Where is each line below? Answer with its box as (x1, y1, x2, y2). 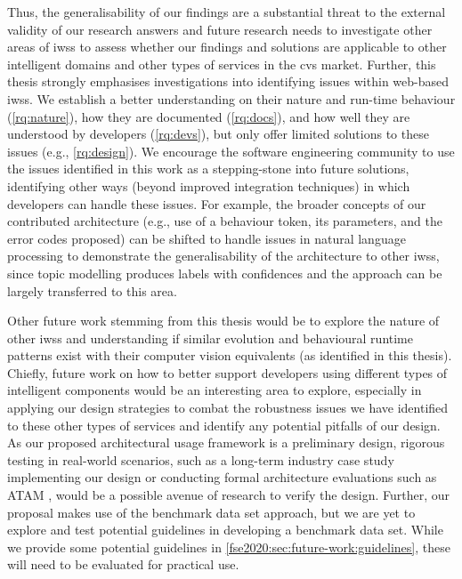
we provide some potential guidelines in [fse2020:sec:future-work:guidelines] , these (7, 537, 450, 556)
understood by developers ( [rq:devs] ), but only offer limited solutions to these (7, 125, 429, 143)
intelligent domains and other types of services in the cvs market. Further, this (7, 54, 436, 73)
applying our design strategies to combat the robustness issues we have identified (7, 398, 449, 417)
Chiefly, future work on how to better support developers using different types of (7, 363, 448, 382)
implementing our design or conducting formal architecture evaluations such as (7, 468, 437, 487)
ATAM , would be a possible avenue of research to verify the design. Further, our (7, 486, 450, 504)
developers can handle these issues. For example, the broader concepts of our (7, 194, 426, 213)
